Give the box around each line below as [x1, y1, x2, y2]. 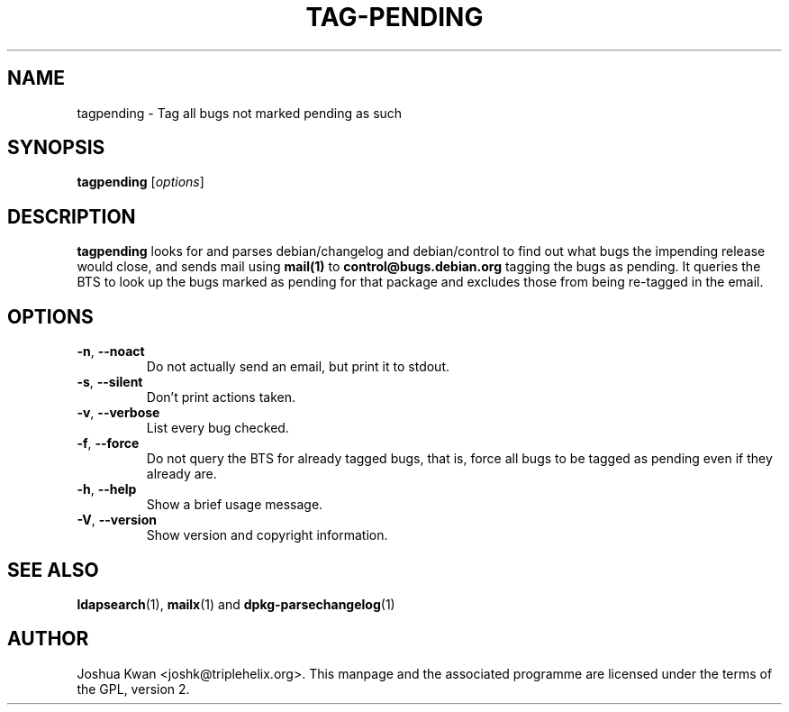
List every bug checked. [146, 420, 289, 436]
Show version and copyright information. [146, 527, 388, 543]
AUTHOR [7, 627, 89, 651]
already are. [146, 466, 217, 482]
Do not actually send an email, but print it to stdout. [146, 359, 449, 375]
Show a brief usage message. [146, 497, 323, 513]
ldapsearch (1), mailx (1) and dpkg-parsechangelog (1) [77, 596, 395, 612]
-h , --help [77, 481, 137, 497]
